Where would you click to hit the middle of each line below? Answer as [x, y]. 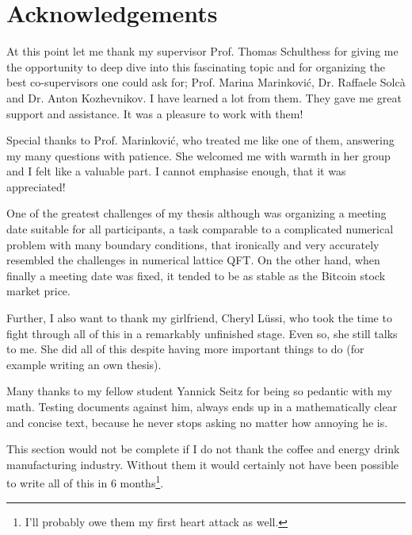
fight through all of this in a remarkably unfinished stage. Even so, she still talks [202, 333]
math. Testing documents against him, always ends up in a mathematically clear [202, 406]
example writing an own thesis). [84, 364]
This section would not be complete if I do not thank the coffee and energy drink [203, 449]
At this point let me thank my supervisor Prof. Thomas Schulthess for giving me [202, 51]
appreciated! [36, 186]
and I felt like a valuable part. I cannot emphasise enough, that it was [176, 171]
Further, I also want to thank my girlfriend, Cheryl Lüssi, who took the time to [199, 318]
